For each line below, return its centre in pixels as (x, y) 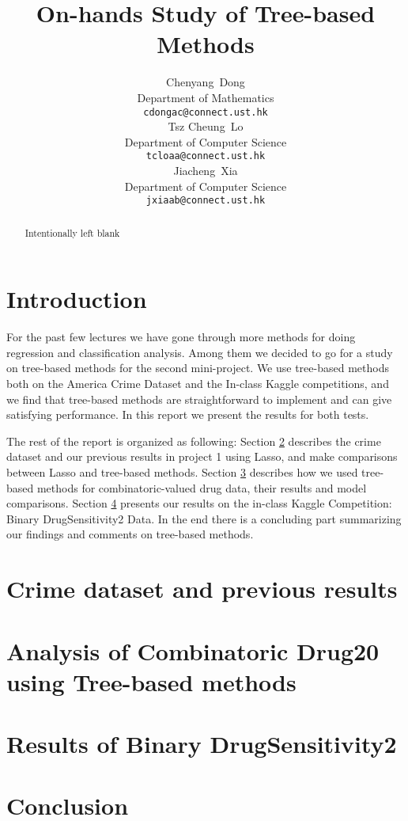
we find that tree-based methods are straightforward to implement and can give (199, 399)
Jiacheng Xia (206, 170)
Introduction (77, 299)
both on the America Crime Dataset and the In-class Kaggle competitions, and (198, 384)
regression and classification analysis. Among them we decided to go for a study (200, 352)
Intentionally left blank (72, 232)
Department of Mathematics (206, 97)
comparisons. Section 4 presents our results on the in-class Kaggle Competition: (199, 503)
